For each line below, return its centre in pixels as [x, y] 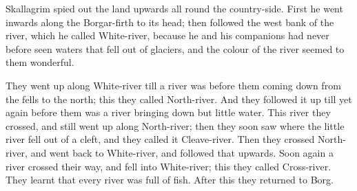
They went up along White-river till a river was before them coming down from [173, 85]
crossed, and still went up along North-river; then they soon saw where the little [175, 125]
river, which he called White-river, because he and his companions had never [167, 35]
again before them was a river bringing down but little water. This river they [168, 112]
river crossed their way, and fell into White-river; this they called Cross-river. [169, 166]
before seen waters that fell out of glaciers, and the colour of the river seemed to [175, 48]
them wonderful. [40, 62]
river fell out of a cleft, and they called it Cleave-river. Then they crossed [160, 139]
